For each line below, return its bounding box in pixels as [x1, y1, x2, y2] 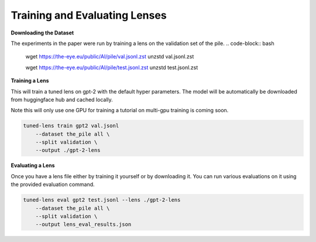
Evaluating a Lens [11, 162, 55, 169]
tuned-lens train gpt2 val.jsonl [23, 123, 119, 129]
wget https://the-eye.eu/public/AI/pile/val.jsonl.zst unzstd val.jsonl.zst [25, 53, 194, 60]
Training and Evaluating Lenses [11, 9, 167, 22]
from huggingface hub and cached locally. [11, 96, 114, 103]
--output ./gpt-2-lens [35, 147, 101, 154]
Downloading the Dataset [11, 29, 74, 36]
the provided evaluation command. [11, 181, 95, 188]
